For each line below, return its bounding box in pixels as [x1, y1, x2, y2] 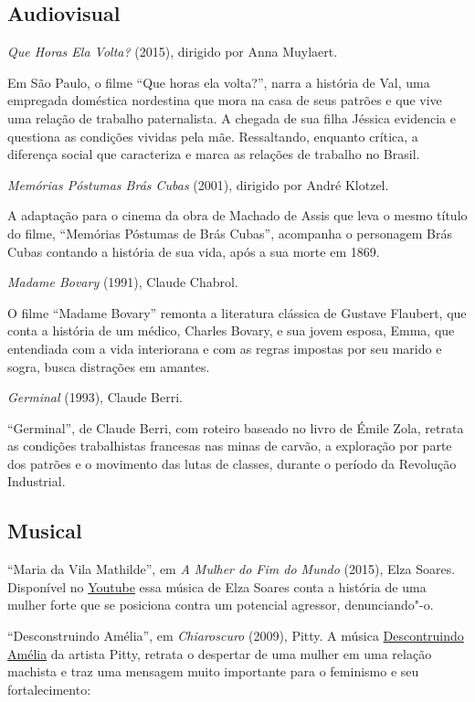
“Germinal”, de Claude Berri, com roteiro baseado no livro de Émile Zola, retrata [7, 418, 464, 437]
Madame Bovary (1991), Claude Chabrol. [7, 272, 238, 292]
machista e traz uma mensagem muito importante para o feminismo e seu [7, 662, 419, 681]
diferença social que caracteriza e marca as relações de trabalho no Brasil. [7, 144, 420, 164]
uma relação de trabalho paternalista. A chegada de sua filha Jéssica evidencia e [7, 108, 456, 127]
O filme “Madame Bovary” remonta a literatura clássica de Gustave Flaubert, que [7, 303, 467, 322]
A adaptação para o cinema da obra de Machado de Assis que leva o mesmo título [7, 206, 468, 225]
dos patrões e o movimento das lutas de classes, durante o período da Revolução [7, 453, 457, 473]
